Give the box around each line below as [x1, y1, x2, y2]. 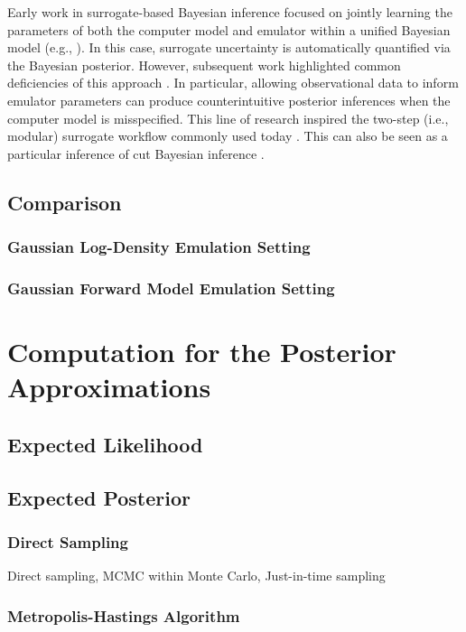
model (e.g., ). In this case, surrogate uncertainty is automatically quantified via [7, 38, 451, 57]
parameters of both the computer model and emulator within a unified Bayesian [7, 20, 451, 39]
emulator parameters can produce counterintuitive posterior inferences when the [7, 90, 451, 109]
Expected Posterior [7, 483, 191, 511]
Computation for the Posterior [7, 333, 396, 369]
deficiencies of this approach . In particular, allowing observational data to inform [7, 73, 459, 92]
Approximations [7, 368, 211, 405]
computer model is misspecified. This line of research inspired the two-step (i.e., [7, 108, 449, 127]
